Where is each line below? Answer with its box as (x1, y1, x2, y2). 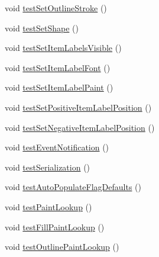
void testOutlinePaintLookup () (5, 240, 119, 253)
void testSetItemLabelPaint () (5, 81, 113, 94)
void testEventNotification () (5, 141, 109, 153)
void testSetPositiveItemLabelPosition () (5, 101, 152, 113)
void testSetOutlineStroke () (5, 2, 107, 14)
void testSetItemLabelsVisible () (5, 41, 122, 54)
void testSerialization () (5, 160, 90, 173)
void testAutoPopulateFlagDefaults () (5, 181, 141, 193)
